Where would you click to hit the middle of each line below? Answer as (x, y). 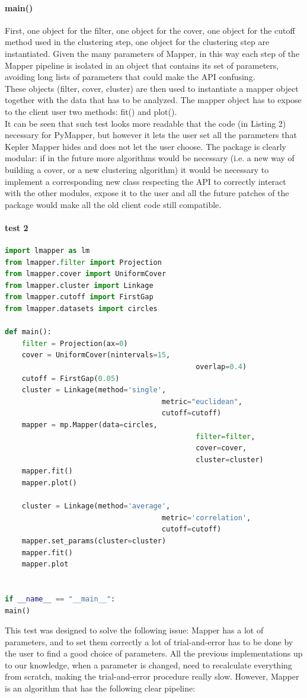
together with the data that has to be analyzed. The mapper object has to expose (153, 100)
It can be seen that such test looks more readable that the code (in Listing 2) (145, 123)
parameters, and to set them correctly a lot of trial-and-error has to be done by (149, 641)
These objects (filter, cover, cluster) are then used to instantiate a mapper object (152, 88)
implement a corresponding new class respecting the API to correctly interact (145, 181)
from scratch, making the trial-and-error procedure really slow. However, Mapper (152, 676)
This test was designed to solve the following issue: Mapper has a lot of (134, 630)
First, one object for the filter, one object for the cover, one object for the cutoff (150, 30)
